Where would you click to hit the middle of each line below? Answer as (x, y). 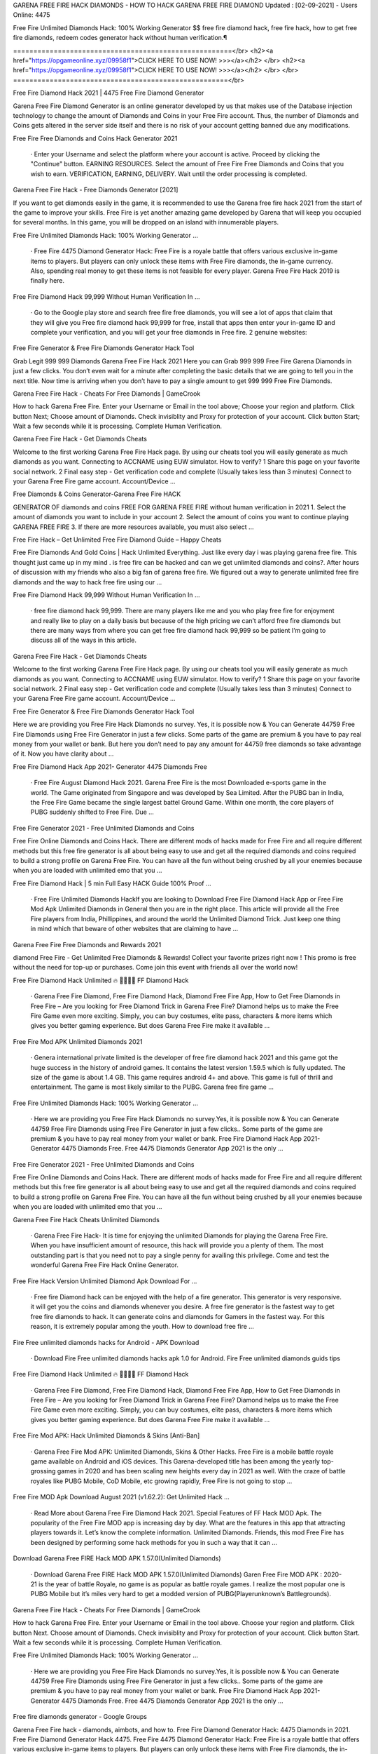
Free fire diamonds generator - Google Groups (80, 1717)
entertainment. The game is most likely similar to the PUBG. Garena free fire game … (152, 1087)
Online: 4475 (31, 15)
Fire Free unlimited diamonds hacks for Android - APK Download (106, 1342)
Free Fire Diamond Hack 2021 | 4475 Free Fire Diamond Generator (108, 93)
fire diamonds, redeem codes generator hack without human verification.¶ (120, 38)
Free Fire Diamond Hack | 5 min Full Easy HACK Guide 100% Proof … (112, 883)
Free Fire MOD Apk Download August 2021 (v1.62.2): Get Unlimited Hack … (121, 1497)
